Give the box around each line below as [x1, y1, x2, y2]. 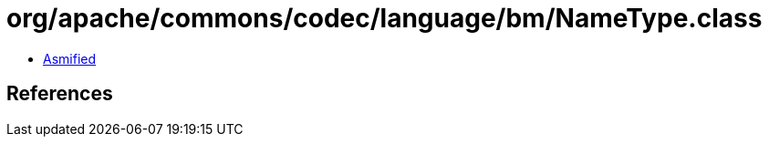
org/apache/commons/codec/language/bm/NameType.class [6, 3, 763, 34]
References [6, 82, 113, 106]
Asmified [43, 50, 97, 67]
